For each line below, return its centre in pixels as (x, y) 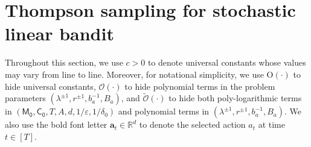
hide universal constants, (50, 86)
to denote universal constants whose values (227, 62)
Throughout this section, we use (64, 62)
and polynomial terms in (164, 111)
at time (272, 124)
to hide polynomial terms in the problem (200, 86)
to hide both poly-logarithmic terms (235, 98)
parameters (25, 98)
